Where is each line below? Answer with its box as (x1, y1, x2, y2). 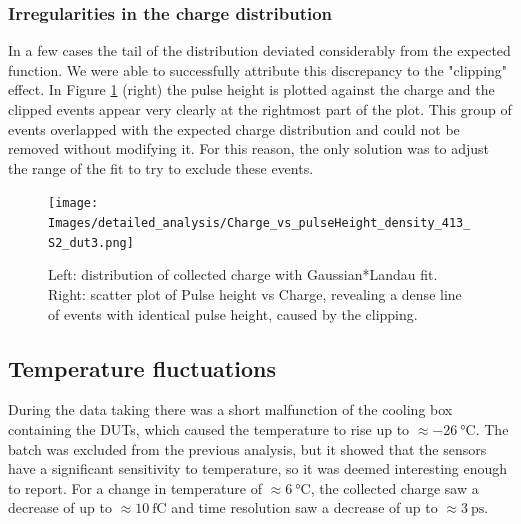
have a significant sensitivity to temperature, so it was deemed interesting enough (8, 458, 508, 479)
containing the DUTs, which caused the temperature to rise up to (8, 418, 410, 439)
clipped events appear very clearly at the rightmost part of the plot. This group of (8, 99, 512, 119)
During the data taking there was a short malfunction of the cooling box (8, 399, 453, 420)
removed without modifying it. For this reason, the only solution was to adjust (8, 138, 490, 159)
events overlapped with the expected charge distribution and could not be (8, 118, 460, 139)
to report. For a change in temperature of (8, 477, 262, 498)
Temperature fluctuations (8, 352, 276, 383)
